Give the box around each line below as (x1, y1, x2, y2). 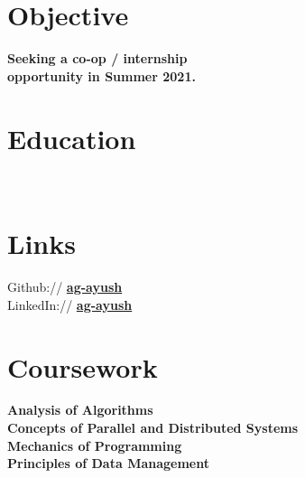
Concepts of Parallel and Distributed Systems (7, 418, 299, 437)
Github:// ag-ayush (7, 277, 123, 296)
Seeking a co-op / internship (7, 49, 188, 68)
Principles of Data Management (7, 454, 209, 473)
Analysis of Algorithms (7, 400, 153, 419)
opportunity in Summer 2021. (7, 66, 196, 85)
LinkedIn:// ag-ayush (7, 295, 133, 314)
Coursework (7, 348, 158, 385)
